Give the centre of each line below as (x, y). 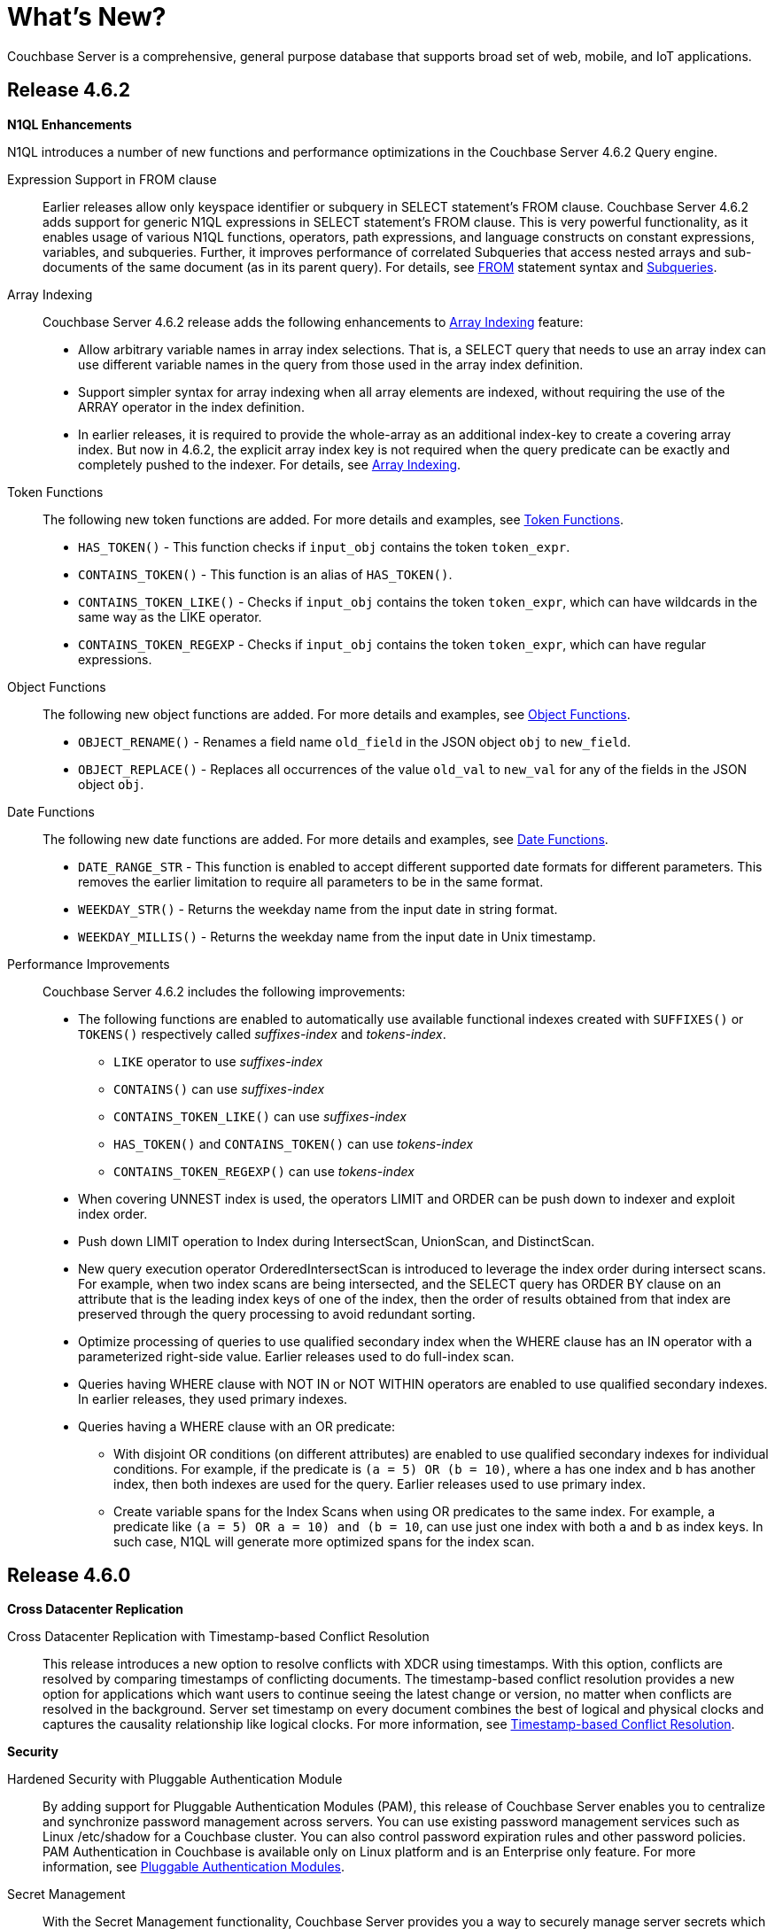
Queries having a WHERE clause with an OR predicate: (236, 1426)
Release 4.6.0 (69, 1576)
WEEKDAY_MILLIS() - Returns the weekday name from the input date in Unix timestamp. (337, 936)
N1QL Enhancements (70, 124)
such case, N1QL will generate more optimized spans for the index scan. (324, 1541)
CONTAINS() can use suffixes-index (219, 1088)
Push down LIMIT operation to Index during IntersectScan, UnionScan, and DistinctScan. (337, 1241)
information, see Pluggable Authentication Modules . (194, 1867)
